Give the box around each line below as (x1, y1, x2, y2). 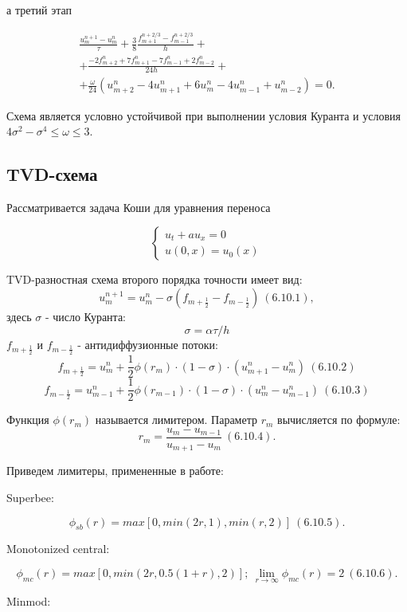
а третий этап (6, 2, 72, 18)
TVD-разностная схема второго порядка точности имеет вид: (6, 271, 303, 288)
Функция (6, 411, 49, 428)
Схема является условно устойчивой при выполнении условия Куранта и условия (6, 107, 401, 124)
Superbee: (6, 488, 54, 505)
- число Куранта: (45, 308, 127, 325)
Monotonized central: (6, 540, 110, 557)
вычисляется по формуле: (277, 411, 401, 428)
